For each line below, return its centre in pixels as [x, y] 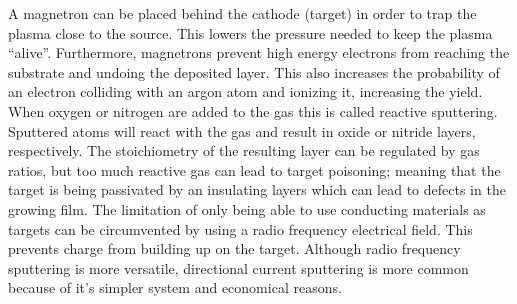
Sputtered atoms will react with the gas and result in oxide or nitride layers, [242, 130]
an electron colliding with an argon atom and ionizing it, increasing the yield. [245, 91]
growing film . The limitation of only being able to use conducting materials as [247, 208]
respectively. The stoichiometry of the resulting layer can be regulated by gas [244, 150]
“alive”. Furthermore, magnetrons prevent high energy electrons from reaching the [259, 52]
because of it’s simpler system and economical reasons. [175, 287]
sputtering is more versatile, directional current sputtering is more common [238, 267]
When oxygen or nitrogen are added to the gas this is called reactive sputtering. [253, 110]
